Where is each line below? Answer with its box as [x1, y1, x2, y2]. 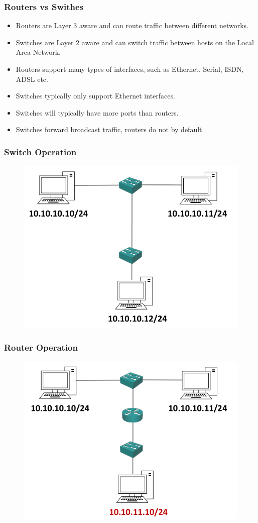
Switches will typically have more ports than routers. [16, 107, 179, 118]
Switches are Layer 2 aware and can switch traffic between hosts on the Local [16, 37, 254, 47]
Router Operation [4, 341, 78, 354]
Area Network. [16, 47, 61, 57]
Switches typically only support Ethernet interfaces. [16, 90, 175, 101]
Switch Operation [4, 145, 77, 158]
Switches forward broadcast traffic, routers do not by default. [16, 124, 204, 135]
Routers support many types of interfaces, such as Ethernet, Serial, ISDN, [16, 64, 244, 74]
